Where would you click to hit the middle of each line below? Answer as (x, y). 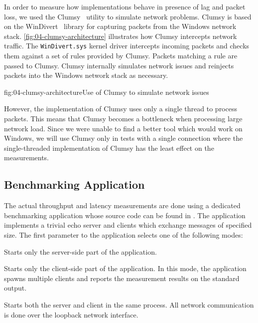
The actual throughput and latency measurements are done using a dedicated (122, 205)
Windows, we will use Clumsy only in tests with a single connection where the (124, 138)
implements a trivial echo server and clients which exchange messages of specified (128, 225)
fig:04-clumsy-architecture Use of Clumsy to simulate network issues (107, 92)
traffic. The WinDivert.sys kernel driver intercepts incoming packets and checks (127, 46)
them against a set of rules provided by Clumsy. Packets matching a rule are (121, 56)
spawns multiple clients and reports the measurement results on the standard (122, 278)
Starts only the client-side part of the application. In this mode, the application (125, 268)
